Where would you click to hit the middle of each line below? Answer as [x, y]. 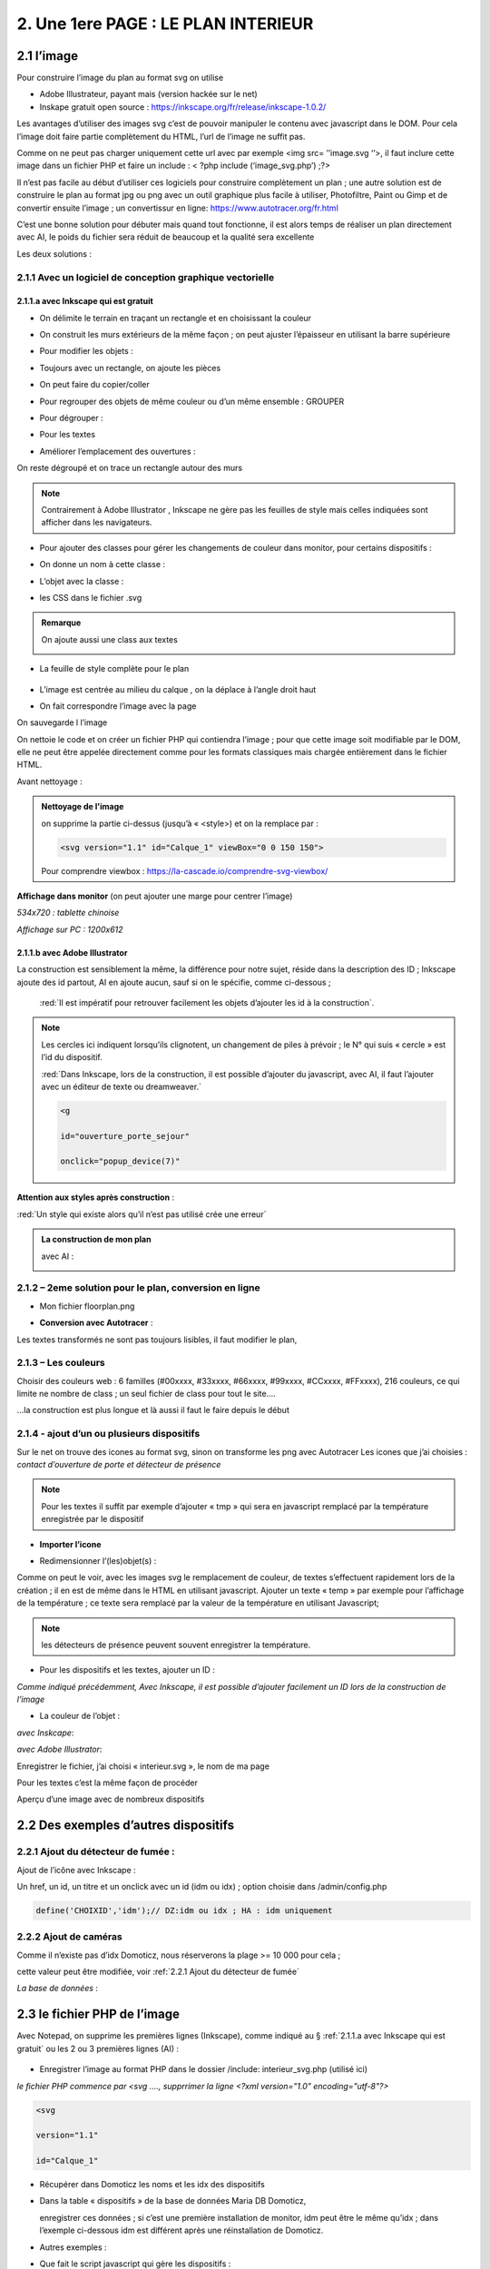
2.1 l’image [48, 56]
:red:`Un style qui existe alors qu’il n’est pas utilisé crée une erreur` [142, 1214]
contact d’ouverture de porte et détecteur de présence [119, 1464]
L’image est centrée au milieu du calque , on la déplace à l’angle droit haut [178, 689]
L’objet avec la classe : [82, 581]
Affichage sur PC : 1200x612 [70, 929]
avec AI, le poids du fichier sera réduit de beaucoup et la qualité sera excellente [166, 237]
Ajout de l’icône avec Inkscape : [76, 1870]
